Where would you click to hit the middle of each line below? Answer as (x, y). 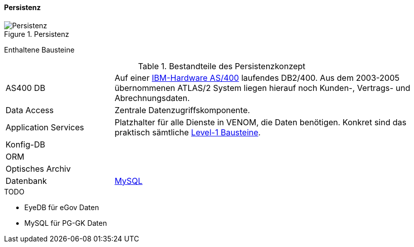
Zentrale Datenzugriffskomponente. (182, 110)
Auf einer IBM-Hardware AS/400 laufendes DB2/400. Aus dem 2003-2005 (257, 78)
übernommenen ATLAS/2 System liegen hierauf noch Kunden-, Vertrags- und (262, 88)
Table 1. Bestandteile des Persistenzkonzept (222, 66)
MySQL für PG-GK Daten (66, 223)
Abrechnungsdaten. (152, 98)
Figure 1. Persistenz (37, 34)
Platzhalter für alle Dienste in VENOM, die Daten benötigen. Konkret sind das (260, 122)
